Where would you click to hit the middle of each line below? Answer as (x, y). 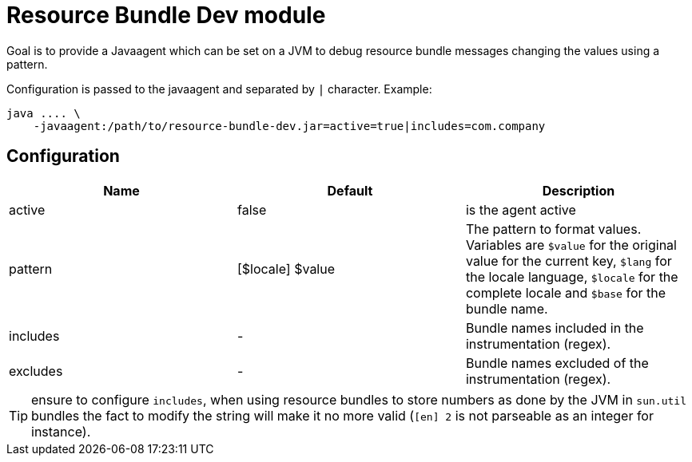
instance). (61, 431)
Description (579, 190)
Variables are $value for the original (571, 245)
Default (350, 190)
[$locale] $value (286, 269)
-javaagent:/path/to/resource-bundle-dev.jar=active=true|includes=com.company (289, 126)
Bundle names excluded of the (557, 363)
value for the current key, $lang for (569, 261)
